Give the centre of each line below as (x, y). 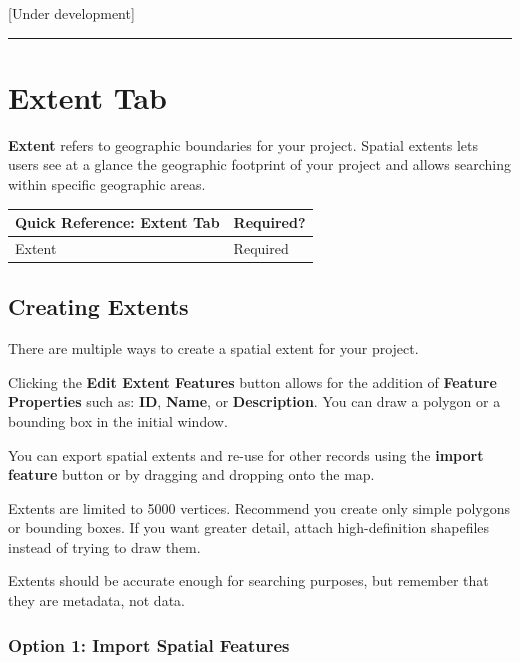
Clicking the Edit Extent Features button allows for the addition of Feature (252, 381)
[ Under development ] (71, 13)
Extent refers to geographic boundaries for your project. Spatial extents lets (243, 144)
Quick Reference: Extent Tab (117, 222)
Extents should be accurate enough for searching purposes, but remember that (248, 580)
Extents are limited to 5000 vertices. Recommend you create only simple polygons (259, 507)
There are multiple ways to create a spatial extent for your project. (213, 348)
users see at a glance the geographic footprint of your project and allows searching (260, 164)
